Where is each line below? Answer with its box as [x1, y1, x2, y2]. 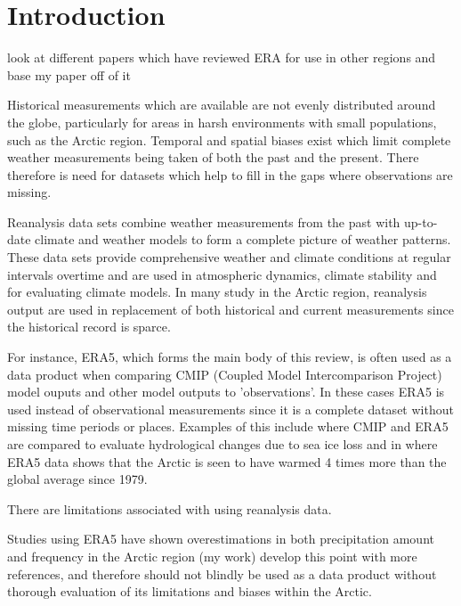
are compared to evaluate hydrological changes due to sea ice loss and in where [7, 435, 438, 453]
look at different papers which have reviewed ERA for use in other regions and [7, 48, 436, 67]
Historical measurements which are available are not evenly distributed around [7, 95, 436, 114]
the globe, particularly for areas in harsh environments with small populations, [7, 112, 437, 131]
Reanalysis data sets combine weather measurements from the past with [7, 212, 400, 231]
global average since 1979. [7, 470, 148, 488]
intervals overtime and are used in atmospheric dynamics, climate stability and [7, 265, 437, 283]
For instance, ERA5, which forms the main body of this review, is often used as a [7, 348, 452, 366]
